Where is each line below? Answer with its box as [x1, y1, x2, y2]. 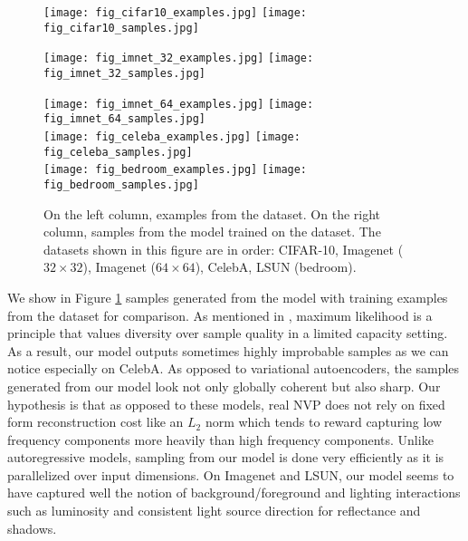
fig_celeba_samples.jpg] [43, 145, 193, 159]
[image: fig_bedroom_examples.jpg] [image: [43, 163, 308, 177]
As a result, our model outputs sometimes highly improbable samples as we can [7, 341, 449, 360]
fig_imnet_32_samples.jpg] [43, 66, 205, 80]
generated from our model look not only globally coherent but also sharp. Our [7, 376, 441, 395]
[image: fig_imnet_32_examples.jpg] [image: [43, 52, 314, 65]
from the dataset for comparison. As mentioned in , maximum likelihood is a [7, 305, 433, 324]
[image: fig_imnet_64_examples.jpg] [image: [43, 97, 314, 111]
